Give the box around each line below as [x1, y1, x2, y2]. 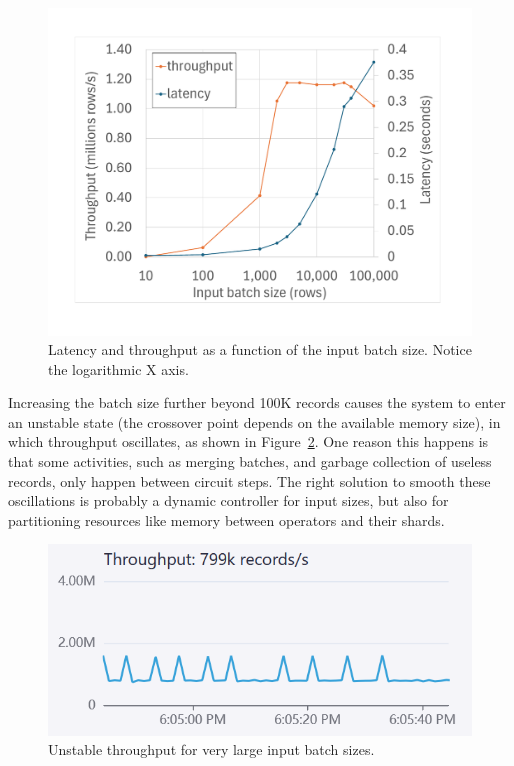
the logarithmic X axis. [48, 358, 189, 379]
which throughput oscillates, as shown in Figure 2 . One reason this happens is [8, 431, 489, 452]
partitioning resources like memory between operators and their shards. [8, 509, 445, 530]
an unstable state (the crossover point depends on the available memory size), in [8, 411, 501, 432]
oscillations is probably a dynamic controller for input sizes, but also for [8, 490, 449, 511]
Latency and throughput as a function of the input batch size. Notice [48, 339, 472, 360]
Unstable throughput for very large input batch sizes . [48, 739, 375, 760]
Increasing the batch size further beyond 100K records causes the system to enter [8, 392, 506, 413]
